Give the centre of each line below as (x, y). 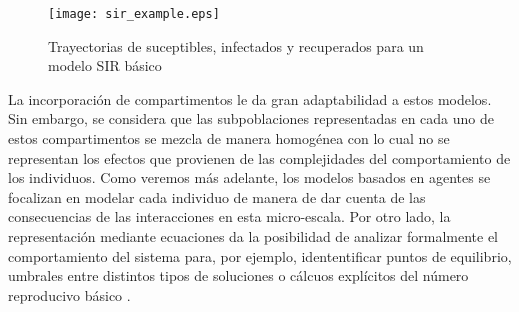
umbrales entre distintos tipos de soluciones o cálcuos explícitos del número (238, 275)
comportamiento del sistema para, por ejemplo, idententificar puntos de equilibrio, (260, 255)
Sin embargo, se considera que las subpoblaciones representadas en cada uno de (251, 118)
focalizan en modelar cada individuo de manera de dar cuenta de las (217, 196)
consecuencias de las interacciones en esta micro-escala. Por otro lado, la (229, 216)
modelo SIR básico (105, 65)
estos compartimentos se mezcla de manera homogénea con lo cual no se (229, 138)
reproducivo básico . (69, 294)
